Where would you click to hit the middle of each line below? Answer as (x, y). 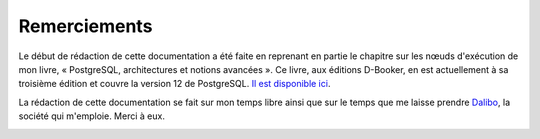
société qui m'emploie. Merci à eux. (91, 116)
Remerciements (85, 26)
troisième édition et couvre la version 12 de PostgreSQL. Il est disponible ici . (174, 84)
